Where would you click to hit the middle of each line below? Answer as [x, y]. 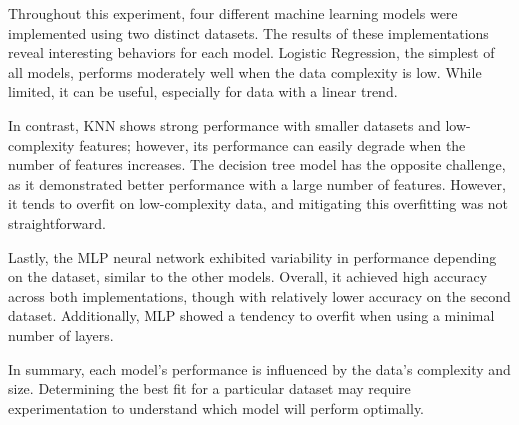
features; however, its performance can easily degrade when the [272, 144]
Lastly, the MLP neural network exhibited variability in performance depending [252, 256]
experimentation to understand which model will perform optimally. [216, 407]
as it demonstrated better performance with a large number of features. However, [257, 183]
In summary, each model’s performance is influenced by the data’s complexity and [259, 368]
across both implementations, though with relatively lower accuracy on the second [259, 295]
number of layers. [61, 334]
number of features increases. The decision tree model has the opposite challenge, [257, 164]
